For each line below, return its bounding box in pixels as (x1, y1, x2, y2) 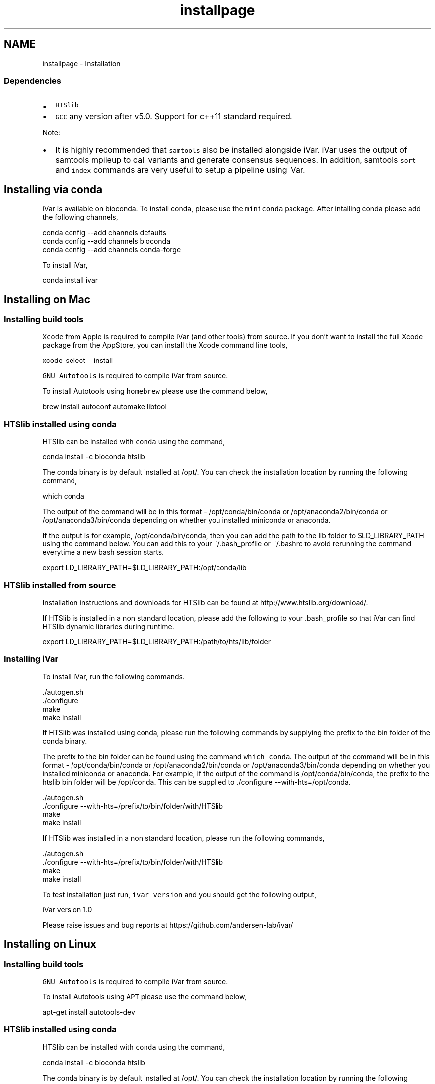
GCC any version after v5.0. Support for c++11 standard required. (55, 111, 292, 122)
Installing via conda (4, 183, 103, 196)
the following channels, (42, 213, 118, 222)
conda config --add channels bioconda (42, 237, 171, 246)
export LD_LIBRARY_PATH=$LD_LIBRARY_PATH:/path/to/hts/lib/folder (42, 637, 271, 646)
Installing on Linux (4, 938, 96, 951)
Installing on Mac (4, 293, 91, 306)
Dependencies (4, 75, 62, 86)
